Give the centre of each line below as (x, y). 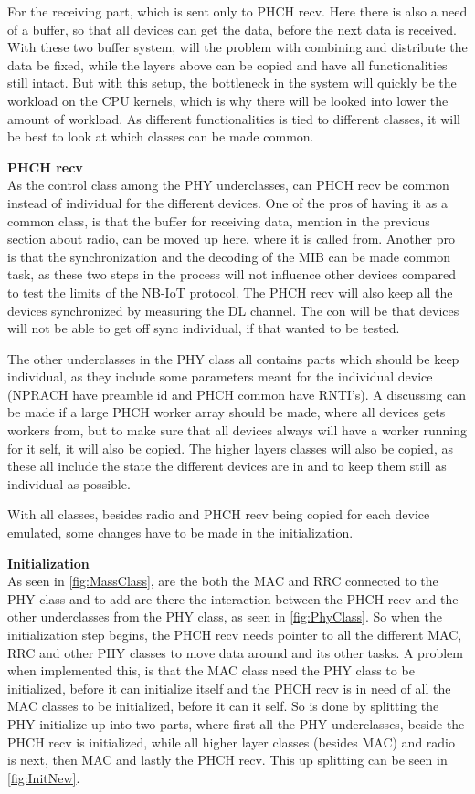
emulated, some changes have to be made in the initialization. (180, 533)
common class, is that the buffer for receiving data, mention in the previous (219, 220)
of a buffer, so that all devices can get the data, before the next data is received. (232, 29)
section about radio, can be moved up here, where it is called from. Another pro (231, 239)
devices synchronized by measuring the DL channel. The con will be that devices (233, 310)
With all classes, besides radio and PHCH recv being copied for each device (219, 514)
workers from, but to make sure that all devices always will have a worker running (237, 430)
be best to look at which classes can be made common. (161, 136)
